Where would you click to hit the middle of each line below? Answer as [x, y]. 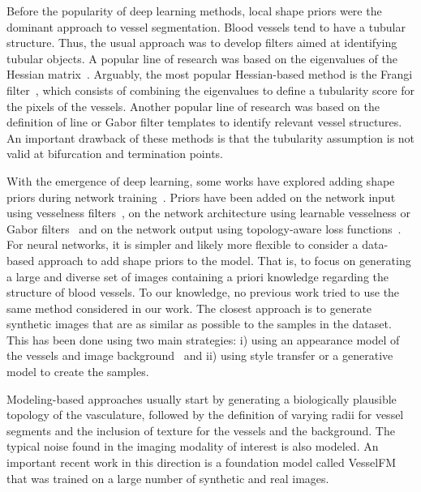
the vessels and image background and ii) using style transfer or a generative [200, 355]
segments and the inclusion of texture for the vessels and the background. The [201, 430]
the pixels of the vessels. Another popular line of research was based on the [193, 106]
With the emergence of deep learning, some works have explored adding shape [201, 180]
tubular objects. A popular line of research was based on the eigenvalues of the [202, 58]
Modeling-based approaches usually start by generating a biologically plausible [202, 398]
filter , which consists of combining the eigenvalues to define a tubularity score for [210, 90]
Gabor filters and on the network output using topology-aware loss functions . [204, 228]
